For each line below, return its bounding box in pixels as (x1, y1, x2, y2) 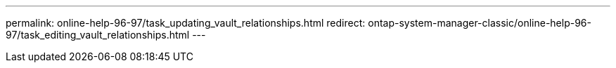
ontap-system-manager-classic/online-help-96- (368, 17, 591, 29)
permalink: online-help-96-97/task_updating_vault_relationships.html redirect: (6, 17, 366, 29)
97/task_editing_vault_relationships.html (6, 29, 190, 41)
